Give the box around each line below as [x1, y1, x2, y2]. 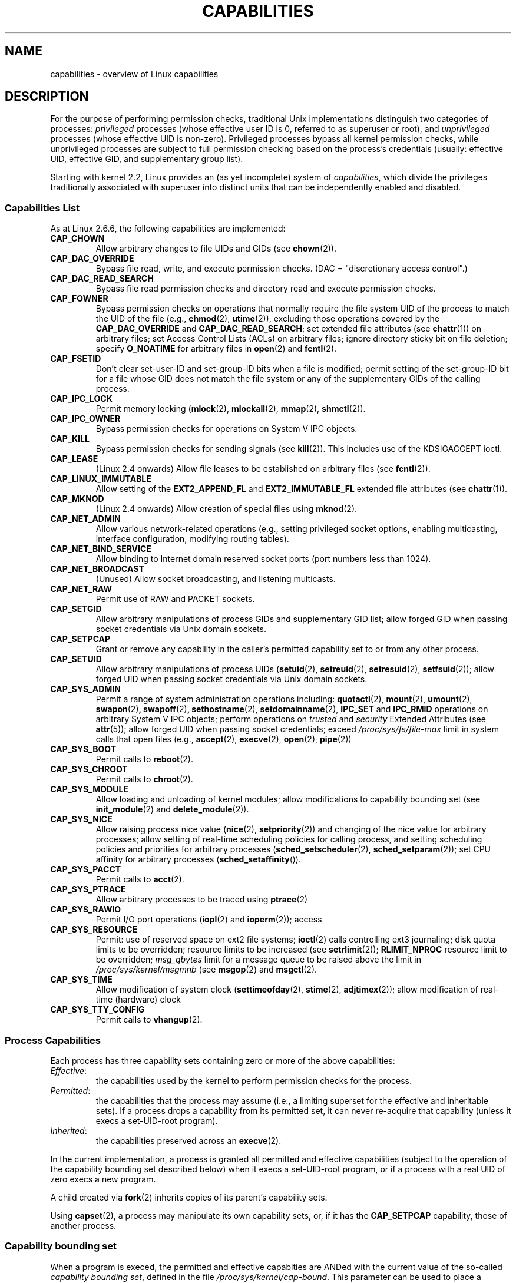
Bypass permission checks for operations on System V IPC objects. [95, 424, 358, 434]
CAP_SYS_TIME [50, 974, 113, 985]
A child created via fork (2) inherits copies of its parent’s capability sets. [50, 1192, 328, 1202]
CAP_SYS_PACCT [50, 864, 121, 875]
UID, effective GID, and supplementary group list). [50, 154, 243, 164]
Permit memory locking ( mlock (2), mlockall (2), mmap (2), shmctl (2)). [95, 404, 366, 414]
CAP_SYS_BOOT [50, 744, 116, 755]
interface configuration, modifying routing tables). [95, 534, 289, 544]
